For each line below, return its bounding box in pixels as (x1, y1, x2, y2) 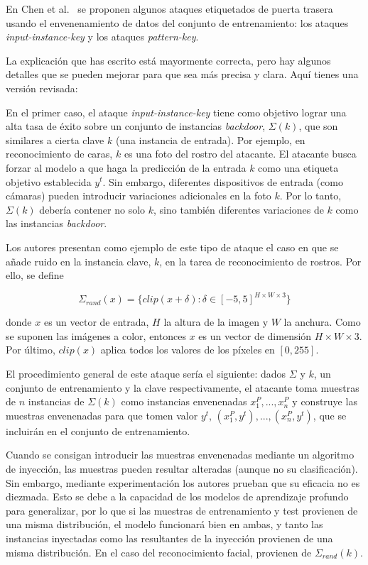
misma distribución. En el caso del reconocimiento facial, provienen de (6, 544, 312, 559)
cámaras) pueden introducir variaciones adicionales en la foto (6, 188, 271, 203)
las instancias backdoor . (6, 216, 107, 231)
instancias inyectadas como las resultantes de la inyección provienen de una (6, 530, 333, 545)
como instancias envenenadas (121, 394, 247, 409)
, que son (298, 119, 338, 133)
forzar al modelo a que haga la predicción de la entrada (6, 160, 247, 175)
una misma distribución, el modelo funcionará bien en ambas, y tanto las (6, 517, 323, 532)
